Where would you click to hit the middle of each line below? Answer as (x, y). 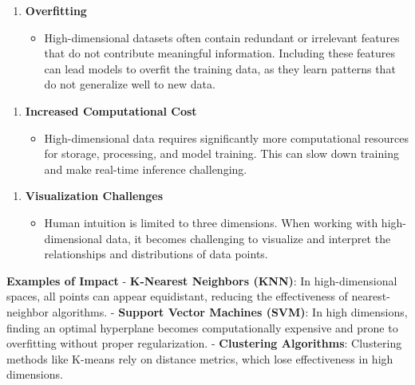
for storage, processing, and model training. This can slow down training (221, 153)
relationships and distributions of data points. (156, 254)
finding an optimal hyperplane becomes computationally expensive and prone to (202, 327)
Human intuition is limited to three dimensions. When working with (211, 222)
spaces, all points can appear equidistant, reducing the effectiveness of (177, 296)
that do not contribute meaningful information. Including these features (219, 53)
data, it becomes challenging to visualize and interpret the (248, 238)
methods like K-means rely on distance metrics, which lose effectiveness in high (200, 358)
